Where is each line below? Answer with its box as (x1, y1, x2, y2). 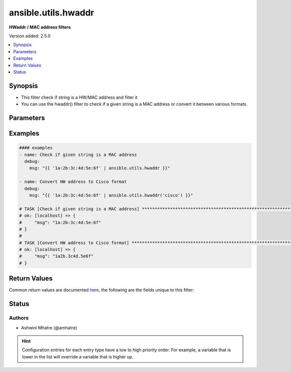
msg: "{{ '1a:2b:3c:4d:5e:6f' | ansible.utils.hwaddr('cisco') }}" (29, 192, 194, 198)
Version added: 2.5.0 (9, 33, 51, 39)
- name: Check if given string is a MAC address (19, 152, 137, 157)
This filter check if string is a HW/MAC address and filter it (21, 94, 138, 100)
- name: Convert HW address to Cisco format (19, 179, 127, 185)
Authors (9, 315, 29, 322)
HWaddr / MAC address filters (9, 24, 71, 30)
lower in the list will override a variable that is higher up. (22, 354, 133, 359)
